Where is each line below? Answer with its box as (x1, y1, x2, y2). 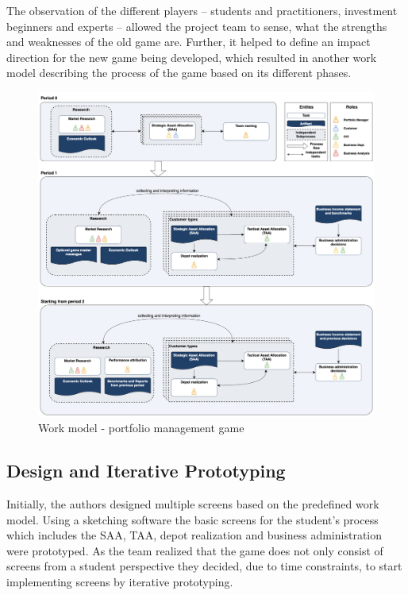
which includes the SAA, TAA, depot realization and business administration (6, 527, 383, 543)
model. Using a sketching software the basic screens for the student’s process (6, 511, 379, 527)
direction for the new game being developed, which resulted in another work (6, 48, 377, 65)
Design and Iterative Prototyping (6, 458, 286, 483)
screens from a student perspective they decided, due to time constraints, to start (6, 558, 402, 574)
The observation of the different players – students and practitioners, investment (6, 2, 398, 18)
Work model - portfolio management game (38, 419, 244, 436)
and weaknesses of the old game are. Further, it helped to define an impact (6, 33, 371, 50)
